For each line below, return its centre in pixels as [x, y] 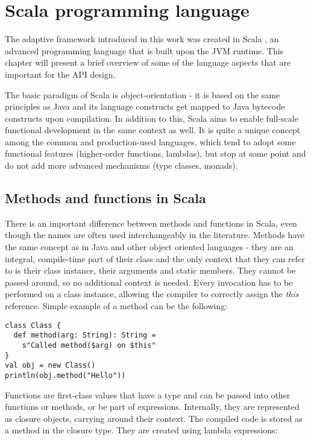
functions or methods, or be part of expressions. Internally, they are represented [152, 407]
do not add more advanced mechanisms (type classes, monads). [121, 165]
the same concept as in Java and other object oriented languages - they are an [149, 247]
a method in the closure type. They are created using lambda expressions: [141, 430]
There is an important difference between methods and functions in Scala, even [151, 223]
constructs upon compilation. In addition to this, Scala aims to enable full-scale [152, 118]
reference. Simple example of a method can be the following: [116, 306]
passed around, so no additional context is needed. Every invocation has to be [149, 282]
